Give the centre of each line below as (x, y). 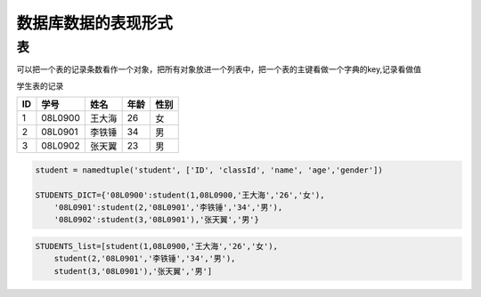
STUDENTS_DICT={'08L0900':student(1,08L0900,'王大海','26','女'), (180, 195)
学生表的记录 (40, 85)
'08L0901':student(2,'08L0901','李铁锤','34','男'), (168, 207)
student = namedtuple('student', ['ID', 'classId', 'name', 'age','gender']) (209, 170)
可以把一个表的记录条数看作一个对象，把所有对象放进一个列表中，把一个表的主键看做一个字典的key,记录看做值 (219, 69)
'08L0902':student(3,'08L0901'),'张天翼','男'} (157, 220)
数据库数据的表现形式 (95, 23)
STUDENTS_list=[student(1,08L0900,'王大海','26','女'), (156, 246)
